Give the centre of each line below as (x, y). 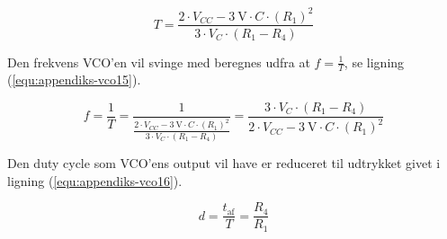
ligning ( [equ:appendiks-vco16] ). (95, 180)
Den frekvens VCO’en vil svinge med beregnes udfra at (159, 62)
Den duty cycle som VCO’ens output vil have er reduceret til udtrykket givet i (224, 163)
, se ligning (374, 62)
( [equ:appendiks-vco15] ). (74, 80)
